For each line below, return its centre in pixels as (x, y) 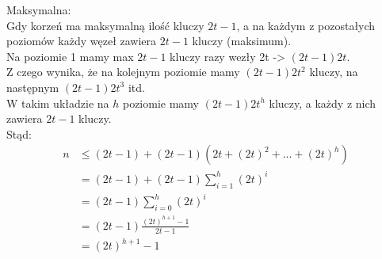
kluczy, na (334, 72)
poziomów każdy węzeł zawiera (82, 41)
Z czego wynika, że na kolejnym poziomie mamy (123, 72)
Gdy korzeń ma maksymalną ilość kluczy (105, 25)
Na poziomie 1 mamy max (70, 56)
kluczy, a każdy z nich (323, 103)
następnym (33, 87)
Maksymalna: (39, 10)
